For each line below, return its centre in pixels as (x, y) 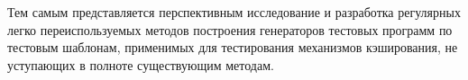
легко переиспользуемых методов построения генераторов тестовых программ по (230, 29)
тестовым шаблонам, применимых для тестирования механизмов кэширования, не (233, 47)
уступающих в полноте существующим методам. (141, 64)
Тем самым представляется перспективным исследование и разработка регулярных (234, 12)
